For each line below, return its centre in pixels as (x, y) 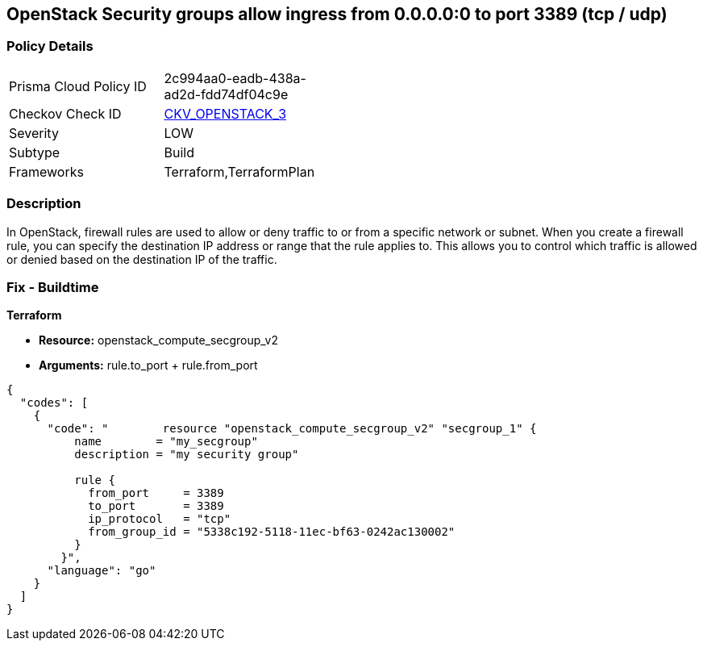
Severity (34, 133)
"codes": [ (54, 403)
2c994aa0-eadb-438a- (235, 78)
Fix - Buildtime (53, 287)
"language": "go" (102, 571)
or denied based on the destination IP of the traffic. (142, 259)
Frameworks (46, 171)
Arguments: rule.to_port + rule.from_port (148, 365)
